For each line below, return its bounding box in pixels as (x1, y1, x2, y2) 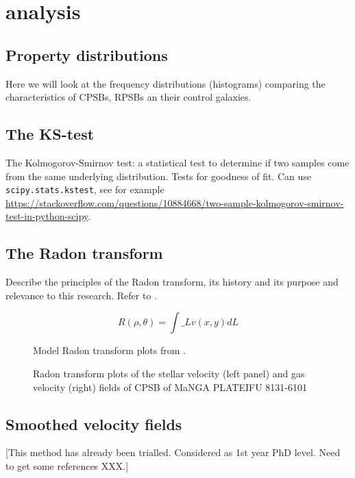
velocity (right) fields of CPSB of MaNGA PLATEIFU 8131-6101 (33, 379, 308, 394)
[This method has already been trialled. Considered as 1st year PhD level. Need (5, 445, 341, 460)
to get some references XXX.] (5, 458, 129, 473)
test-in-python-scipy (5, 209, 88, 223)
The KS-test (5, 123, 95, 144)
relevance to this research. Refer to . (5, 288, 157, 302)
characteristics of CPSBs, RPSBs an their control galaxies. (5, 90, 252, 104)
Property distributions (5, 44, 168, 65)
